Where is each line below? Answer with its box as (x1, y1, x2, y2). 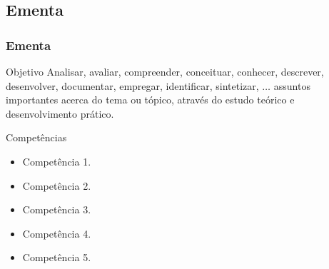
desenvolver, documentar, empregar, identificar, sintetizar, (6, 78, 259, 93)
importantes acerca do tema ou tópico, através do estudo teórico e (6, 92, 295, 107)
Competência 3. (22, 202, 91, 217)
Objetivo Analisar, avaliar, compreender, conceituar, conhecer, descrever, (6, 64, 324, 78)
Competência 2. (22, 178, 91, 193)
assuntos (273, 78, 310, 93)
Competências (6, 130, 67, 145)
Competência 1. (22, 153, 91, 168)
